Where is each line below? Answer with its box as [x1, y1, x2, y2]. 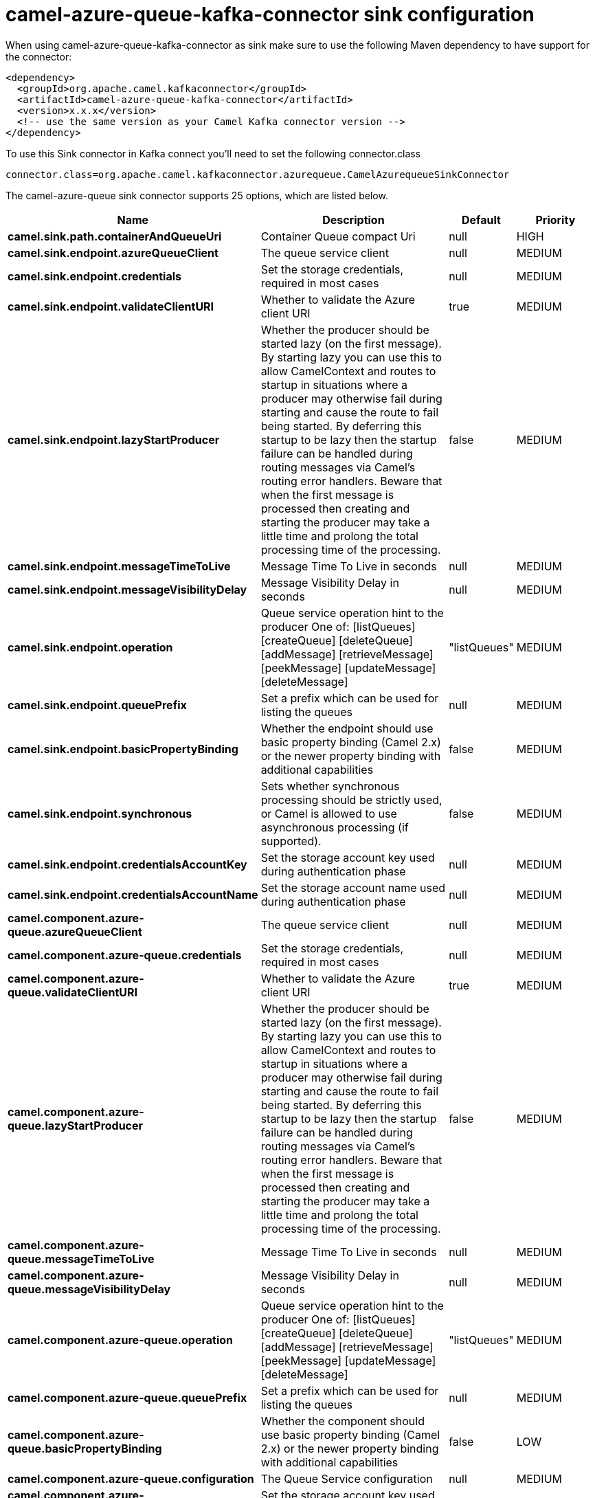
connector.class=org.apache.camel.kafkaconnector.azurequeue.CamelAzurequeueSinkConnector [5, 168, 510, 180]
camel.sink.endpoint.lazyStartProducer [8, 432, 220, 447]
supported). [260, 834, 322, 848]
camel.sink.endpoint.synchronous [8, 806, 192, 820]
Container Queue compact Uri [260, 229, 416, 243]
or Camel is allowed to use [260, 806, 397, 820]
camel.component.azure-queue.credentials [8, 948, 242, 962]
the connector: [5, 50, 72, 63]
